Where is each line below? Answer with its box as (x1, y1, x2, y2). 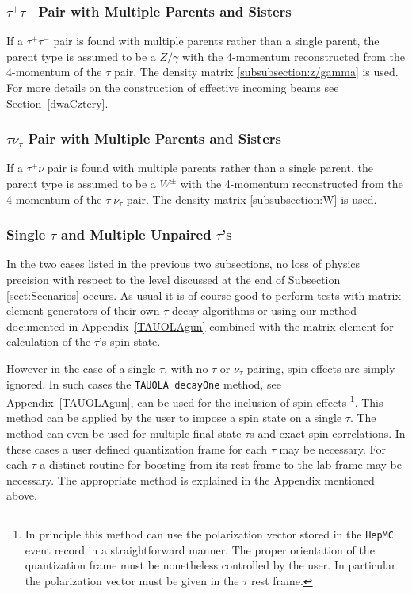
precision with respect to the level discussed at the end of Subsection (6, 271, 341, 287)
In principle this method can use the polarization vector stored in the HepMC (25, 526, 394, 542)
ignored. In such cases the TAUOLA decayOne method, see (6, 375, 281, 392)
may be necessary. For (279, 440, 387, 457)
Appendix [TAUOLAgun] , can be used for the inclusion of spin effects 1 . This (6, 392, 383, 410)
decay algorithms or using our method (171, 302, 357, 319)
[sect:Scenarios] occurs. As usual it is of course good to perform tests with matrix (6, 286, 401, 303)
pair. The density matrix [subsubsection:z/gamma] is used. (113, 63, 399, 80)
